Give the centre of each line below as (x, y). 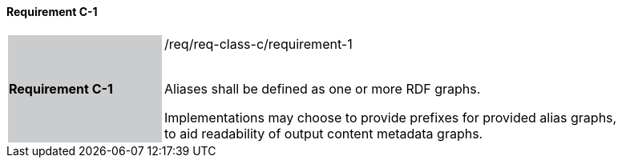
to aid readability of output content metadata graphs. (324, 133)
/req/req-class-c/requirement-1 (258, 44)
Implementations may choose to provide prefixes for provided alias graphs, (391, 117)
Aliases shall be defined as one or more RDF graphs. (323, 88)
